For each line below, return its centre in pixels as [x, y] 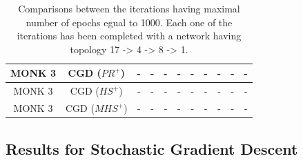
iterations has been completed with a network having [129, 36]
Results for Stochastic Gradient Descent [152, 148]
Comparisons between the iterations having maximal [129, 8]
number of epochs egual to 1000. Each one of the [129, 22]
